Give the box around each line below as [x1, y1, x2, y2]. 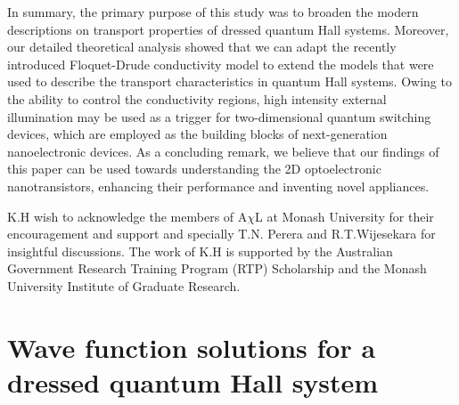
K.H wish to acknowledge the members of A [7, 207, 248, 225]
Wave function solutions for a [7, 328, 376, 365]
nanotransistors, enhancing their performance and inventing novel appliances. [7, 176, 430, 195]
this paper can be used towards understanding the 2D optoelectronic [7, 159, 381, 178]
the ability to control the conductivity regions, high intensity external [7, 89, 387, 108]
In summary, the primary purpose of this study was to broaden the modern [7, 3, 419, 20]
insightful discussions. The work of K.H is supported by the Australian [7, 241, 393, 260]
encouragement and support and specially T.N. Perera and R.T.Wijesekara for [7, 224, 436, 243]
